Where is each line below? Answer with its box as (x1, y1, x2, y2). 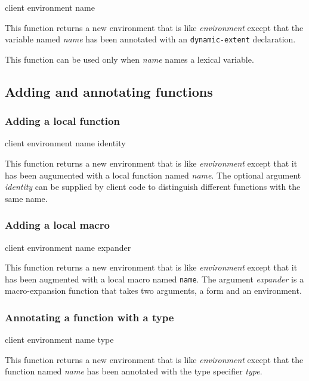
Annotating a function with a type (5, 309, 174, 324)
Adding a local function (5, 113, 120, 128)
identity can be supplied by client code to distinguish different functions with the (5, 180, 301, 193)
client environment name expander (5, 241, 131, 253)
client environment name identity (5, 137, 126, 149)
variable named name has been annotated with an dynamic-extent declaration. (5, 33, 296, 45)
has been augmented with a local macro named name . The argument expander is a (5, 272, 304, 285)
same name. (5, 192, 48, 204)
